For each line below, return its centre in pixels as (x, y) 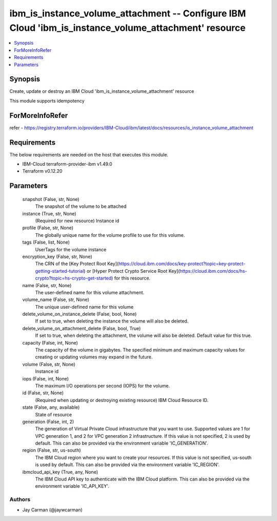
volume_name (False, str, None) (56, 299)
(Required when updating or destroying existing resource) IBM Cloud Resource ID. (122, 400)
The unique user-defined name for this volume (84, 307)
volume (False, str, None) (49, 364)
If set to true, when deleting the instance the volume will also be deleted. (112, 321)
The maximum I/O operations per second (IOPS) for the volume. (103, 386)
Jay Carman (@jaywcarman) (53, 510)
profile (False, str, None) (48, 228)
